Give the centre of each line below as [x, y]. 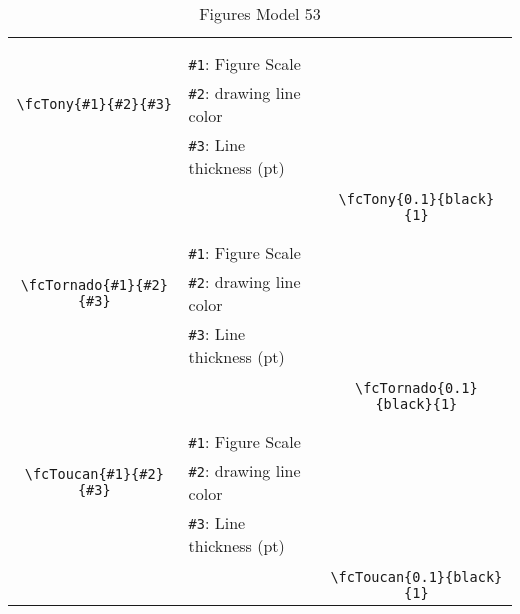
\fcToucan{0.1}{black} [416, 577]
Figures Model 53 [260, 13]
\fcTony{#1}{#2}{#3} [94, 104]
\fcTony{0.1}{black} [416, 199]
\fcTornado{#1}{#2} [94, 285]
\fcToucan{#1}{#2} [94, 474]
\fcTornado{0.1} [416, 388]
